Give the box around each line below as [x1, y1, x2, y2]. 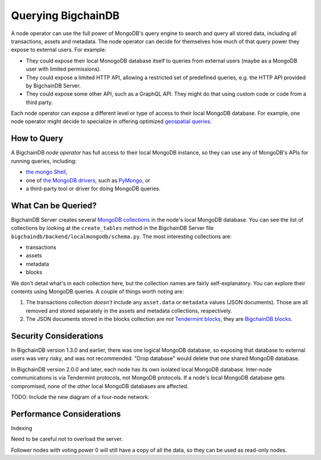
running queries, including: [11, 157, 77, 165]
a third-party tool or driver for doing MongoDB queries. [26, 185, 160, 192]
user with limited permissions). [26, 65, 101, 73]
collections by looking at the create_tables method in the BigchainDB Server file [11, 225, 214, 232]
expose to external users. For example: [11, 46, 106, 53]
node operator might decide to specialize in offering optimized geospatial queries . [11, 118, 212, 125]
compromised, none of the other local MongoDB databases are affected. [11, 382, 189, 389]
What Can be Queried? [11, 200, 97, 210]
